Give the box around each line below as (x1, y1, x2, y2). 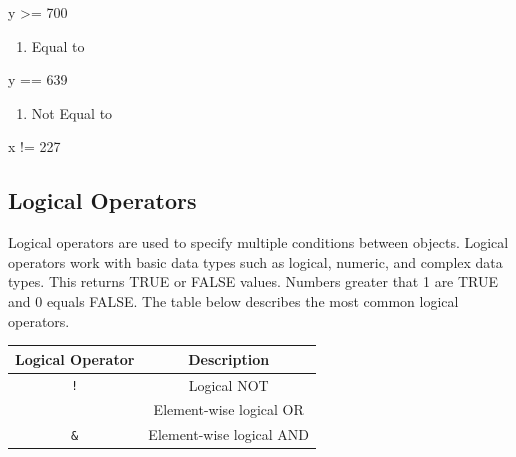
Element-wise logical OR (153, 399, 304, 420)
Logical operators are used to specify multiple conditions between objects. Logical (8, 232, 509, 253)
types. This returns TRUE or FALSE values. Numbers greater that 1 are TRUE (8, 271, 499, 292)
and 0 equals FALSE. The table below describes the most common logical (8, 290, 459, 311)
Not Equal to (31, 102, 113, 123)
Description (188, 348, 270, 369)
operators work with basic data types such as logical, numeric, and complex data (8, 251, 503, 272)
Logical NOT (188, 374, 269, 395)
